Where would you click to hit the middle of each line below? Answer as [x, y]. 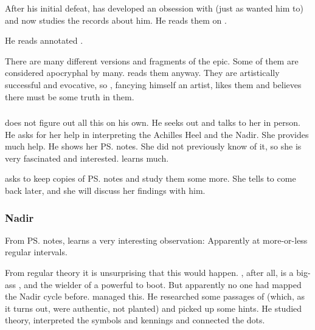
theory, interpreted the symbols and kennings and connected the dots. [135, 320]
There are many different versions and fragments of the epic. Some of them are [152, 60]
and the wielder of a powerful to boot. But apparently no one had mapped [163, 284]
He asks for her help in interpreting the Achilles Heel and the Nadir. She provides [157, 134]
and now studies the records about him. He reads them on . [116, 20]
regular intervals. [36, 252]
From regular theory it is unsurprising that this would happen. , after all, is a [149, 273]
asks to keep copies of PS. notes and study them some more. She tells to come [151, 178]
